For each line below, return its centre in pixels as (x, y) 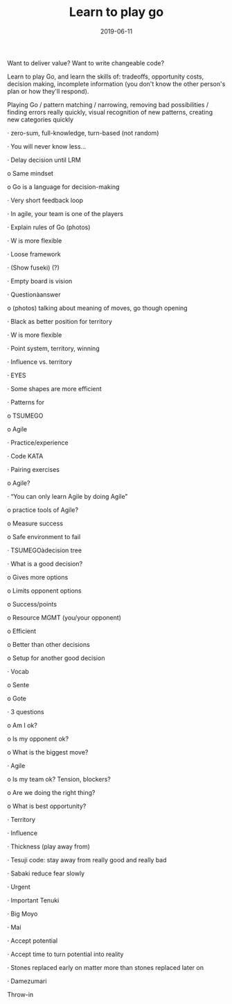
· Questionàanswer (34, 294)
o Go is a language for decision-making (63, 187)
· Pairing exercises (34, 469)
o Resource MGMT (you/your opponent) (64, 617)
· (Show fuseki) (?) (34, 268)
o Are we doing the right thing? (51, 792)
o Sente (18, 684)
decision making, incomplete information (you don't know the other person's (116, 83)
